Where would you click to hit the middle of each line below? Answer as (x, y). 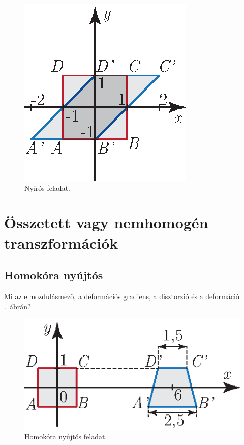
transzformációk (61, 242)
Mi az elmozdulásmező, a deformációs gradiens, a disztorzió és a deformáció (122, 296)
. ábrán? (18, 306)
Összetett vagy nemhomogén (106, 222)
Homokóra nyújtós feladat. (66, 437)
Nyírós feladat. (47, 187)
